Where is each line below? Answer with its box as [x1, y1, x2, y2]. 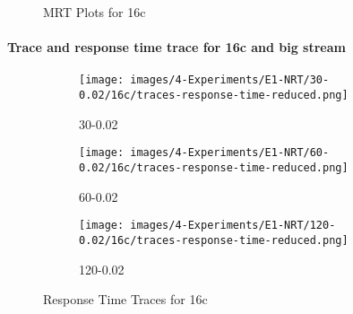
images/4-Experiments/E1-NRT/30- [130, 74, 330, 87]
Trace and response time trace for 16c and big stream [7, 38, 346, 57]
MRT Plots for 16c [43, 3, 146, 21]
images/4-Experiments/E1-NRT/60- [130, 146, 330, 160]
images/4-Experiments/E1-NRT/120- [130, 219, 336, 232]
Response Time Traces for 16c [43, 290, 208, 309]
